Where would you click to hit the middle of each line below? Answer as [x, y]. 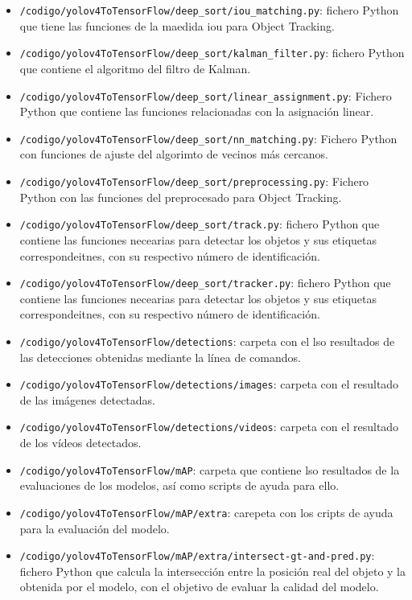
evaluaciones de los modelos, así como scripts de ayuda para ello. [179, 485]
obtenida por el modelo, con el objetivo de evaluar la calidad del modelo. [199, 587]
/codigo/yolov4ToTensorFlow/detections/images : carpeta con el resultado [209, 384]
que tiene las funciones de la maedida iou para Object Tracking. [177, 25]
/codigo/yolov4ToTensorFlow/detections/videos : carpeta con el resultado [209, 427]
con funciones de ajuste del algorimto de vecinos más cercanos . [174, 154]
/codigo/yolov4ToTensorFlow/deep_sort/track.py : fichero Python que [200, 224]
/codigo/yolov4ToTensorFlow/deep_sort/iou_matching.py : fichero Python [209, 10]
